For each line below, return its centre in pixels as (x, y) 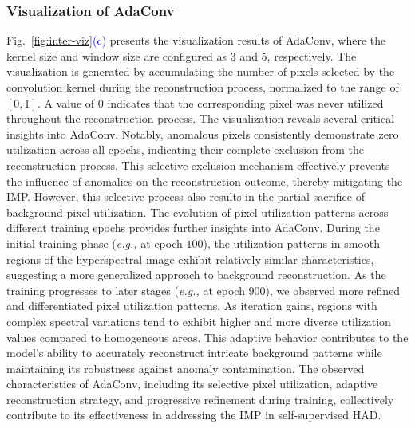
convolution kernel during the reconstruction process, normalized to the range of (203, 87)
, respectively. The (312, 55)
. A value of (66, 102)
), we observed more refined (333, 290)
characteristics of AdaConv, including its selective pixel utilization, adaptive (192, 384)
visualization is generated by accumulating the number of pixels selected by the (201, 71)
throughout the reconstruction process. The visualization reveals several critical (201, 118)
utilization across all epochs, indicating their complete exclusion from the (186, 149)
